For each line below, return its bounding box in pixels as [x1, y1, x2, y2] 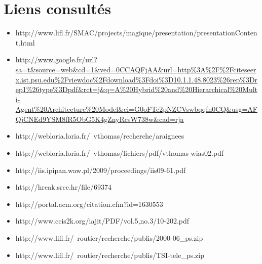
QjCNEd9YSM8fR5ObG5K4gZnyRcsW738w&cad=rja [15, 113, 184, 124]
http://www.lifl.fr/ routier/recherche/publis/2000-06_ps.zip [15, 233, 203, 243]
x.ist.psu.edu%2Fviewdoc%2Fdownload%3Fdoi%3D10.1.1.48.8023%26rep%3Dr [15, 74, 258, 84]
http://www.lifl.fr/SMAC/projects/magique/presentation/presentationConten [15, 27, 257, 38]
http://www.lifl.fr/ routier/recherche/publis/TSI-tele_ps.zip [15, 249, 204, 260]
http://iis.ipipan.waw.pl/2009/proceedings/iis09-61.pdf [15, 164, 186, 175]
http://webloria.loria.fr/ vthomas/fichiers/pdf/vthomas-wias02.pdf [15, 148, 224, 158]
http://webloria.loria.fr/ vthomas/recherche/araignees [15, 130, 184, 141]
